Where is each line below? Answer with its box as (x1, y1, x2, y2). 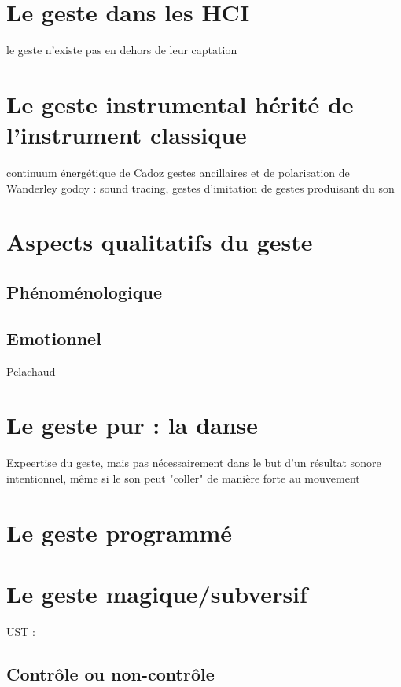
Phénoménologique (6, 279, 162, 303)
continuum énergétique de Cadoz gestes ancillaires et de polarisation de (6, 164, 350, 181)
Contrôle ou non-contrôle (6, 661, 215, 685)
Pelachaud (6, 362, 56, 379)
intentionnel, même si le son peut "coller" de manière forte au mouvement (6, 469, 360, 486)
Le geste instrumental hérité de (6, 87, 354, 119)
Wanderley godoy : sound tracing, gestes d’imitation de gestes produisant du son (6, 179, 395, 196)
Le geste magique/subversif (6, 578, 307, 610)
